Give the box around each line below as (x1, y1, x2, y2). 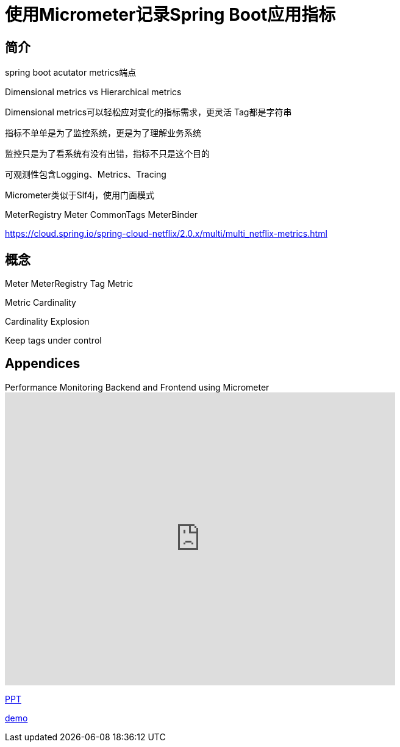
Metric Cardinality (5, 297, 76, 308)
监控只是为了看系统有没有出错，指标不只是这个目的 (5, 148, 210, 159)
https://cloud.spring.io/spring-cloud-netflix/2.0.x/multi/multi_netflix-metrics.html (5, 228, 327, 239)
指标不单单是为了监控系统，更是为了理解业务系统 (5, 128, 201, 139)
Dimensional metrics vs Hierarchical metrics (5, 87, 182, 98)
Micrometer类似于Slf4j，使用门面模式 (5, 190, 154, 201)
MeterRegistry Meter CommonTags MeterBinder (5, 209, 198, 220)
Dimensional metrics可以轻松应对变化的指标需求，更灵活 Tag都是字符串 (5, 107, 292, 118)
